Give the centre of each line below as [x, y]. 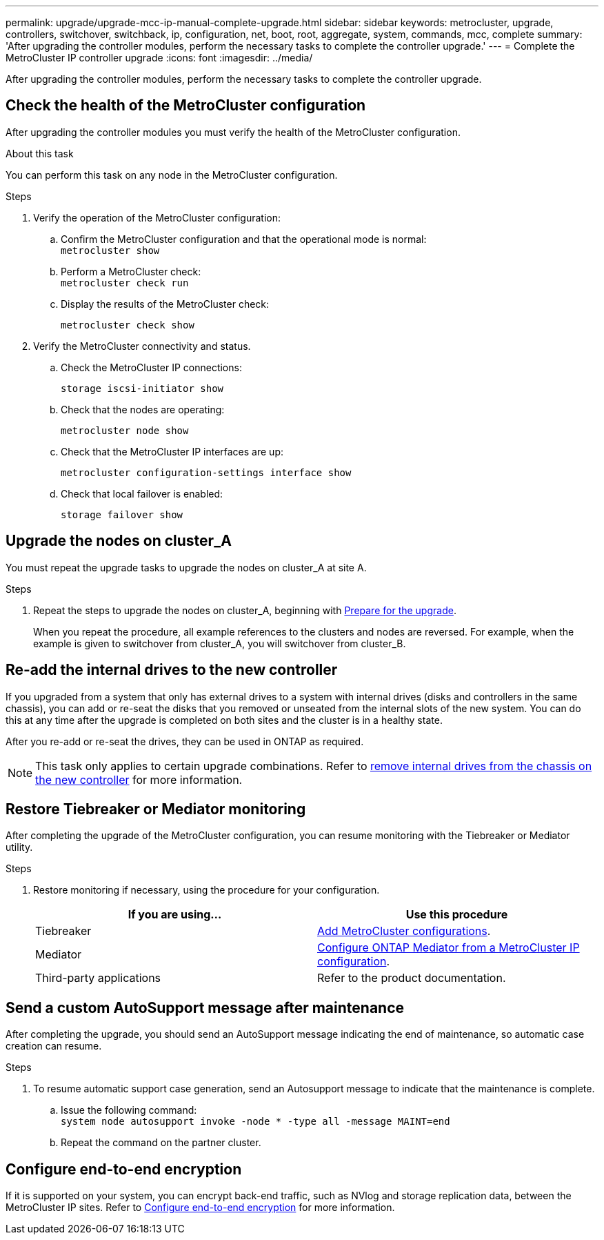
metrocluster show [110, 250]
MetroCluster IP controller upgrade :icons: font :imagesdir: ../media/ [159, 58]
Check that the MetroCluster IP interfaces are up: [172, 451]
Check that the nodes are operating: [143, 409]
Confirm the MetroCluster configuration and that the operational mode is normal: [244, 239]
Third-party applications [98, 978]
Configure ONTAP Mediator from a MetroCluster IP [449, 948]
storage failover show [122, 514]
